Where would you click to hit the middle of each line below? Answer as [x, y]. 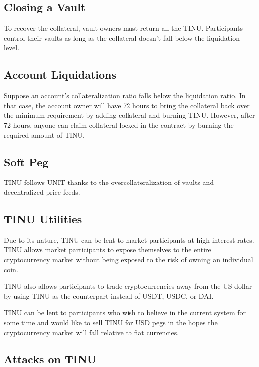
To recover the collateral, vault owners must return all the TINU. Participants [124, 28]
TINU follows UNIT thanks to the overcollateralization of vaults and [109, 182]
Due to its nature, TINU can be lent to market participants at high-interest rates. [129, 240]
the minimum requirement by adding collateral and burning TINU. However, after [129, 115]
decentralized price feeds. [42, 192]
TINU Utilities [43, 219]
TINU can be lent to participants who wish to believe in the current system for [125, 312]
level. [12, 48]
